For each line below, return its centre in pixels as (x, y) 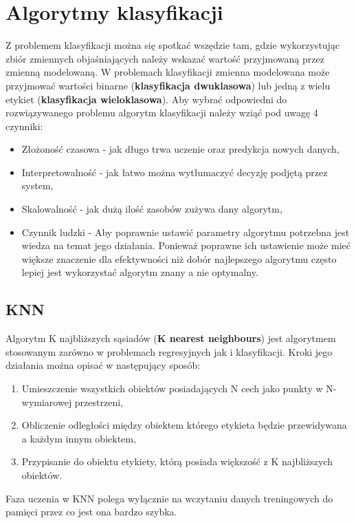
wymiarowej (47, 402)
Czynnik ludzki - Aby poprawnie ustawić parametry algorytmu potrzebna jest (186, 232)
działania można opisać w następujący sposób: (103, 365)
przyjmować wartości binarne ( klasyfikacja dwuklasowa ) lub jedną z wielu (168, 85)
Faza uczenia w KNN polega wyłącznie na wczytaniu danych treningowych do (169, 498)
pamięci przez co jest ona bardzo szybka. (91, 512)
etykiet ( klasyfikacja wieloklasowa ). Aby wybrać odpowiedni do (146, 99)
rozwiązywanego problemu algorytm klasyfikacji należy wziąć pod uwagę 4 (162, 113)
